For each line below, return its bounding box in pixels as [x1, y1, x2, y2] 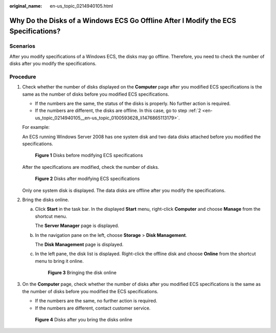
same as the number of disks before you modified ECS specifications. [22, 91, 170, 97]
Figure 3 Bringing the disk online [48, 270, 117, 276]
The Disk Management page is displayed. [35, 241, 124, 248]
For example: [22, 124, 50, 130]
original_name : [9, 3, 42, 9]
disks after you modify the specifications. [9, 60, 97, 66]
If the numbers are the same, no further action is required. [35, 298, 157, 304]
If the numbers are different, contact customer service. [35, 305, 151, 311]
